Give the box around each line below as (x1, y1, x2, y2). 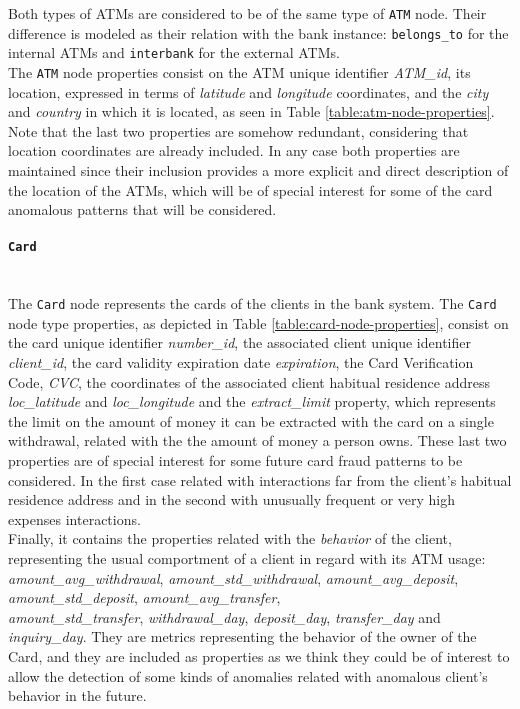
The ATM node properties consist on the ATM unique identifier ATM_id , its (8, 61, 471, 82)
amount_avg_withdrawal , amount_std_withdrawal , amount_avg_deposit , (8, 567, 459, 588)
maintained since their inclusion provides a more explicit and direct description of (8, 160, 509, 180)
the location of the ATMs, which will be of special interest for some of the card (8, 179, 493, 200)
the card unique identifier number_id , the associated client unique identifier (8, 332, 471, 353)
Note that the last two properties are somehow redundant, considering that (8, 120, 469, 141)
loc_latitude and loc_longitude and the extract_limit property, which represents (8, 391, 496, 412)
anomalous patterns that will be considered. (8, 199, 277, 220)
